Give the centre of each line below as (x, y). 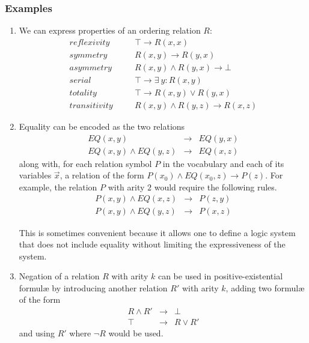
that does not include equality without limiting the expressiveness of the (152, 244)
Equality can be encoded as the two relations (102, 126)
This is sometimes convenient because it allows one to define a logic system (157, 232)
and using (37, 333)
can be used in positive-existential (220, 276)
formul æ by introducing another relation (93, 287)
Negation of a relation (59, 276)
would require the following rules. (216, 187)
